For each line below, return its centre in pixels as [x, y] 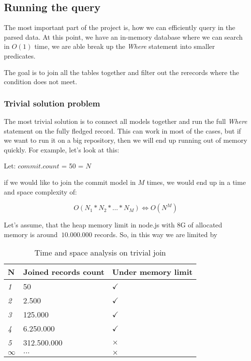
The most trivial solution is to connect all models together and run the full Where [125, 121]
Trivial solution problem [52, 103]
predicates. [20, 55]
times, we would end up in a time [196, 182]
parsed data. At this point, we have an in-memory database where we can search [123, 37]
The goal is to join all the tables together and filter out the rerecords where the [122, 72]
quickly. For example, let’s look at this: [62, 149]
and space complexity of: [40, 191]
